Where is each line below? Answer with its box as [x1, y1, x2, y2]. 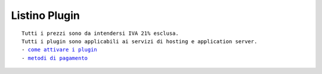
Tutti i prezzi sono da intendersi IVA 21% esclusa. [21, 30, 179, 37]
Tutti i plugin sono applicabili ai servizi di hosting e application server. [21, 38, 258, 44]
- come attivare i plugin [21, 46, 98, 53]
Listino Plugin [11, 9, 80, 22]
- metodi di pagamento [21, 54, 88, 62]
